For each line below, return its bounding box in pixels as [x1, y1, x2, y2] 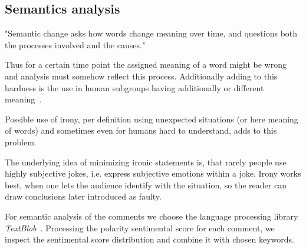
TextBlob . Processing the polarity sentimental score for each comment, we [5, 221, 275, 234]
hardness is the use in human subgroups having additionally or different [5, 81, 264, 94]
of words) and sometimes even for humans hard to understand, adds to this [5, 124, 277, 137]
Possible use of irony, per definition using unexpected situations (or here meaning [5, 112, 298, 125]
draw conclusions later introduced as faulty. [5, 190, 162, 202]
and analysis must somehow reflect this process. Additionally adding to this [5, 69, 278, 82]
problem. [5, 135, 37, 148]
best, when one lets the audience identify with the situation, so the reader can [5, 178, 287, 191]
